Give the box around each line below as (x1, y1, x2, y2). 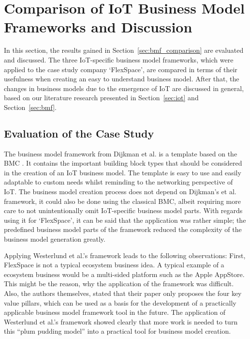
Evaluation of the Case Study (4, 125, 154, 140)
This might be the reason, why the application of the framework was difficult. (4, 278, 234, 289)
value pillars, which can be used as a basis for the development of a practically (4, 297, 236, 308)
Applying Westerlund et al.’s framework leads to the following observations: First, (4, 250, 246, 260)
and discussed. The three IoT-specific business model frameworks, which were (4, 54, 234, 64)
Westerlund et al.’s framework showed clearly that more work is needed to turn (4, 316, 238, 326)
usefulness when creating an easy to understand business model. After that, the (4, 74, 239, 84)
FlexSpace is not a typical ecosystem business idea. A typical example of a (4, 260, 224, 270)
